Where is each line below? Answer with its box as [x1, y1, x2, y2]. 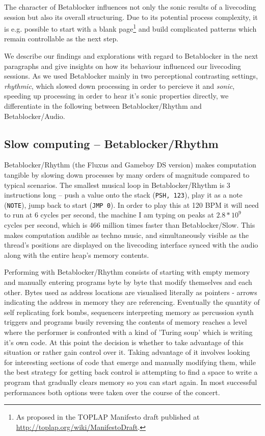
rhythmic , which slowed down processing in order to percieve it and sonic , [4, 80, 235, 91]
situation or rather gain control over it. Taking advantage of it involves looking [4, 347, 250, 357]
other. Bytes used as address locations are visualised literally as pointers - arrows [4, 286, 257, 297]
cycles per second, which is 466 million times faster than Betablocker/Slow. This [4, 220, 255, 230]
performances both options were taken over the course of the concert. [4, 386, 220, 397]
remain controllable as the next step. [4, 33, 119, 44]
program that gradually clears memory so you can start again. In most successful [4, 376, 257, 387]
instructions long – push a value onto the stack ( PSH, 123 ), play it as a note [4, 189, 243, 200]
